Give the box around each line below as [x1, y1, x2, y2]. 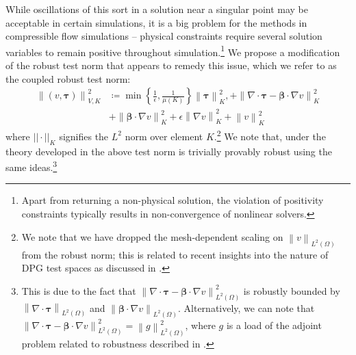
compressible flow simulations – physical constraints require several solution [5, 29, 322, 43]
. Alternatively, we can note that [178, 300, 315, 315]
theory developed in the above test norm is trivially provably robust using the [5, 144, 332, 158]
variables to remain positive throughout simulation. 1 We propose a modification [5, 42, 340, 59]
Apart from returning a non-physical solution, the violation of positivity [21, 193, 324, 207]
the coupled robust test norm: [5, 71, 131, 86]
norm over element [125, 129, 203, 143]
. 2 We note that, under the [214, 127, 326, 143]
